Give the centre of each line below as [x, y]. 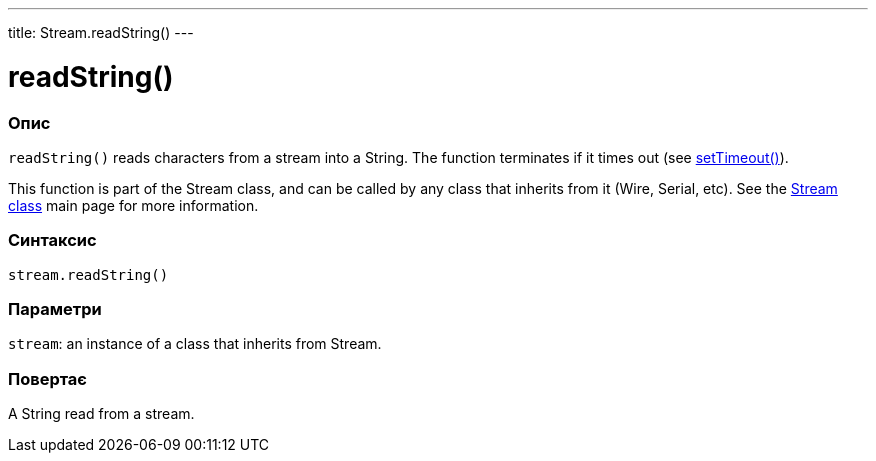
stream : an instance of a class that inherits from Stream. [195, 344]
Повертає [47, 378]
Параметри [55, 309]
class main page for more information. [133, 205]
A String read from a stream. [101, 414]
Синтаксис [52, 240]
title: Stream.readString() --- [101, 32]
